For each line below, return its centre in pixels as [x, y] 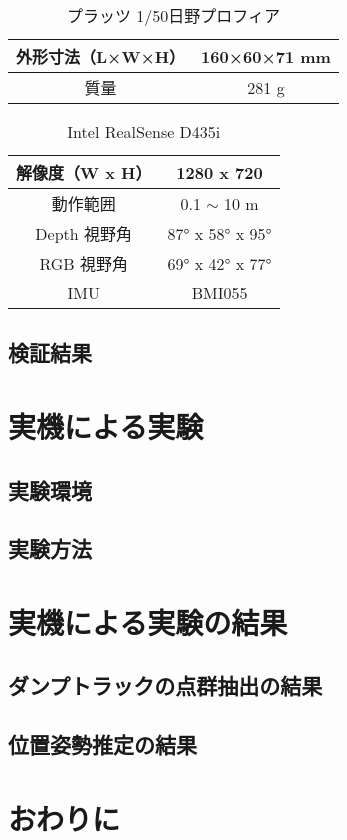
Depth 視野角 [84, 233]
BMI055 [219, 292]
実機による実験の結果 [148, 621]
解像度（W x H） [84, 172]
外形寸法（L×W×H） [101, 56]
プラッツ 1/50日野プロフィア [173, 15]
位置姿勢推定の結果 [102, 744]
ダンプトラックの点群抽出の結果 [165, 685]
